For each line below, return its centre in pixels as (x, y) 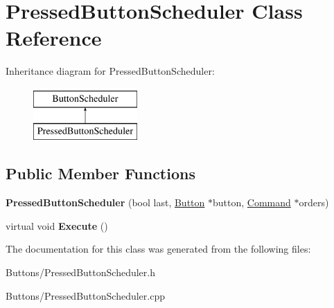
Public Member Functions (100, 173)
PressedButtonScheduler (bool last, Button (105, 202)
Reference (54, 38)
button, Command (252, 202)
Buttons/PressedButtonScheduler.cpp (85, 295)
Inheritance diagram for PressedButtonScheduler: (110, 71)
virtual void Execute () (57, 225)
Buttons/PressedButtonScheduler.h (80, 272)
